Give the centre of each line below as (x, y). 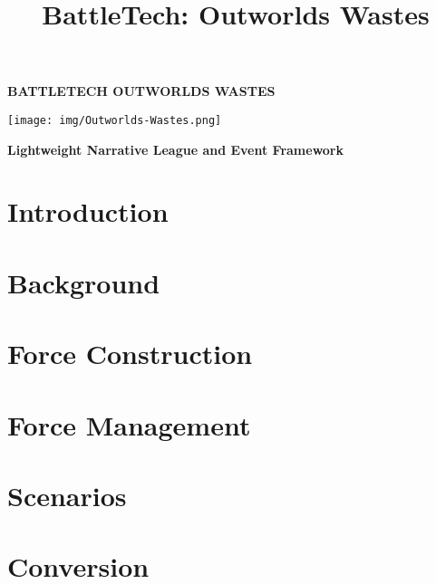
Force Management (129, 424)
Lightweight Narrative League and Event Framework (175, 149)
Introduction (88, 211)
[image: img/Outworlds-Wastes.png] (115, 120)
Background (84, 282)
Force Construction (130, 354)
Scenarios (67, 495)
